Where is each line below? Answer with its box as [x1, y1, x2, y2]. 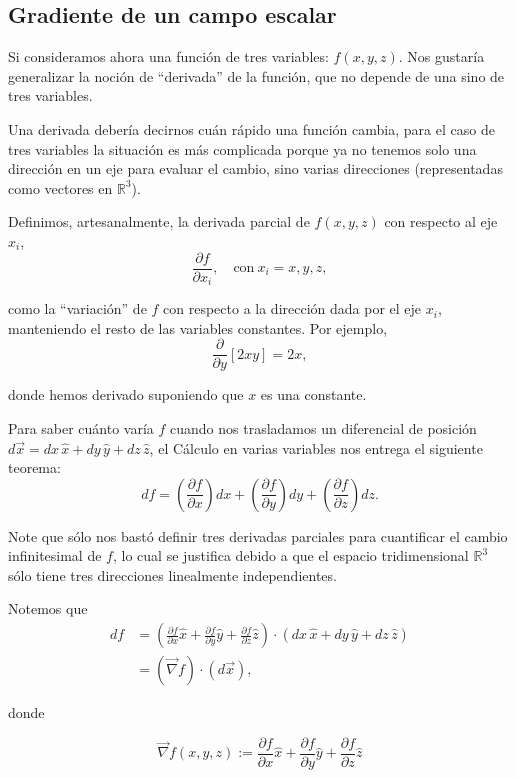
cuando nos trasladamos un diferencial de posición [170, 417, 477, 438]
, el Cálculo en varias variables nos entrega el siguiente [149, 437, 483, 458]
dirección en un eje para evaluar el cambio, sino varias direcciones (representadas [8, 158, 503, 179]
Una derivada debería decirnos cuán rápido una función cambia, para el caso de [8, 118, 495, 139]
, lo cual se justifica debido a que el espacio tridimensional [112, 545, 469, 566]
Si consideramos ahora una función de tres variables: [8, 46, 329, 67]
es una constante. [260, 384, 367, 405]
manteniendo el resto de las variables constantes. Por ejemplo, [8, 317, 388, 338]
